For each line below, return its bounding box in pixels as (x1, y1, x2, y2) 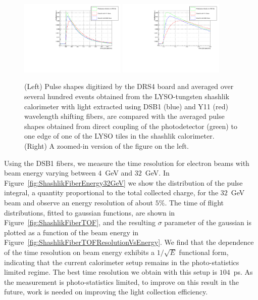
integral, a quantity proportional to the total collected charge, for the (4, 187, 219, 198)
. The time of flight (165, 197, 224, 207)
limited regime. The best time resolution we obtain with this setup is (4, 267, 217, 277)
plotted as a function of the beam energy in (4, 227, 139, 237)
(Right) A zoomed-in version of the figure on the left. (24, 141, 189, 151)
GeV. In (145, 167, 170, 178)
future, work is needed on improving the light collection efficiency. (4, 286, 208, 297)
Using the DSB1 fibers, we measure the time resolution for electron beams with (4, 157, 249, 168)
